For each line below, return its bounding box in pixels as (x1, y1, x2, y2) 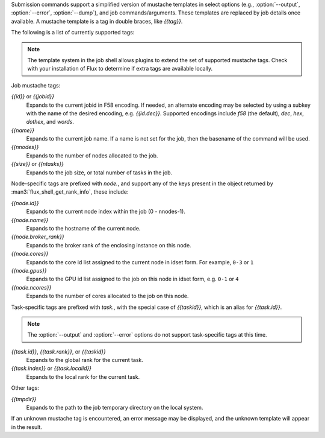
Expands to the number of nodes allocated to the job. (26, 151, 158, 159)
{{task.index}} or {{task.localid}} (11, 365, 92, 372)
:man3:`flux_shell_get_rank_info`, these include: (11, 188, 129, 195)
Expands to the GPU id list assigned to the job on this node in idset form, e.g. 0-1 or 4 (26, 275, 239, 283)
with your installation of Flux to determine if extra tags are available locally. (27, 65, 213, 72)
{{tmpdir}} (11, 395, 37, 402)
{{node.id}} (11, 199, 39, 206)
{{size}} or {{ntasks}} (11, 160, 64, 168)
